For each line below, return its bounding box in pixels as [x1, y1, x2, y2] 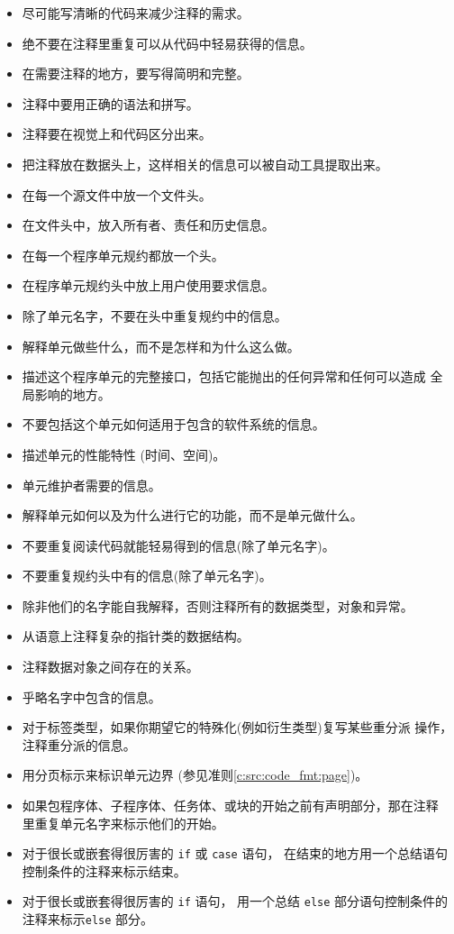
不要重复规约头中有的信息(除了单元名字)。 [22, 566, 272, 585]
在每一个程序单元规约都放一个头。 [22, 245, 224, 264]
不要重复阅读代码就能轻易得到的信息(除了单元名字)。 [22, 536, 335, 554]
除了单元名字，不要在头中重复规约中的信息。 [22, 306, 287, 325]
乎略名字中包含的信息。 [22, 687, 161, 706]
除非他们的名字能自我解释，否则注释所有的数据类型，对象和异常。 [22, 596, 413, 615]
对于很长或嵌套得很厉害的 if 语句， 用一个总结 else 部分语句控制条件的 [22, 892, 449, 911]
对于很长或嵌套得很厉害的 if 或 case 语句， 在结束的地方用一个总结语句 [22, 844, 449, 863]
